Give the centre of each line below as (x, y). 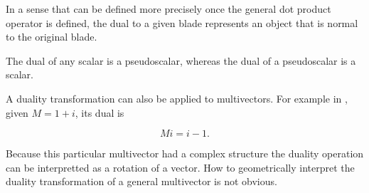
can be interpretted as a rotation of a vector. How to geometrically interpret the (180, 167)
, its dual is (100, 112)
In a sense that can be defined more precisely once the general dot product (169, 9)
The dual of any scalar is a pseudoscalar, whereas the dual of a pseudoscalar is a (181, 60)
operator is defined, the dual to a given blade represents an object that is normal (182, 22)
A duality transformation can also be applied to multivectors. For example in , (177, 98)
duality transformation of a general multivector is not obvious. (141, 181)
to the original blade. (52, 37)
